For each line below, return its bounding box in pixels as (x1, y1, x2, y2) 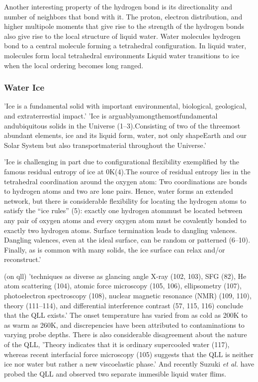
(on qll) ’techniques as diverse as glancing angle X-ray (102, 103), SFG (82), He (4, 270, 247, 281)
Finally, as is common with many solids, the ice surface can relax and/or (4, 244, 225, 255)
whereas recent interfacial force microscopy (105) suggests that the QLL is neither (4, 349, 254, 359)
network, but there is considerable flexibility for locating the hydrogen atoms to (4, 195, 247, 206)
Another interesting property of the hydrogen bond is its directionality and (4, 1, 233, 11)
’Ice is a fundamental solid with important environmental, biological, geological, (4, 101, 247, 111)
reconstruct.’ (4, 254, 41, 264)
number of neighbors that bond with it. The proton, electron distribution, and (4, 11, 243, 21)
